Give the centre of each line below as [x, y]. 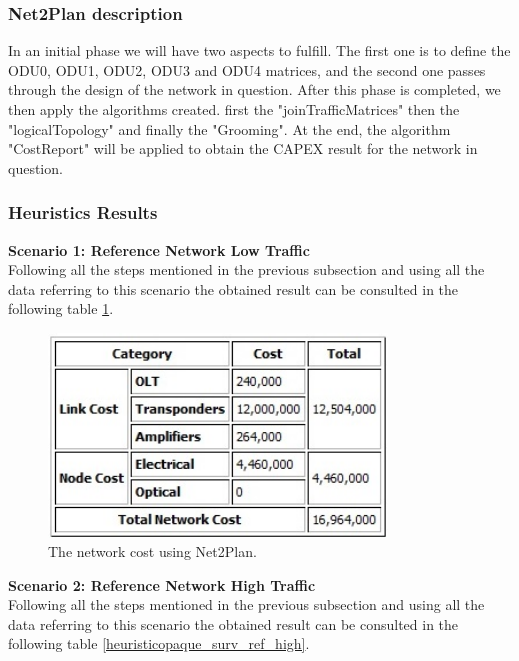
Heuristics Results [83, 212]
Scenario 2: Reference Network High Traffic [162, 584]
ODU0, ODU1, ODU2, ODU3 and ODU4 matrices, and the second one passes [247, 69]
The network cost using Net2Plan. [152, 551]
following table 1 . [61, 308]
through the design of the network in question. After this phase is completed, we [254, 89]
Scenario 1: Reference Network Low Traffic [159, 249]
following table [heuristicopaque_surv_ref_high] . [159, 643]
